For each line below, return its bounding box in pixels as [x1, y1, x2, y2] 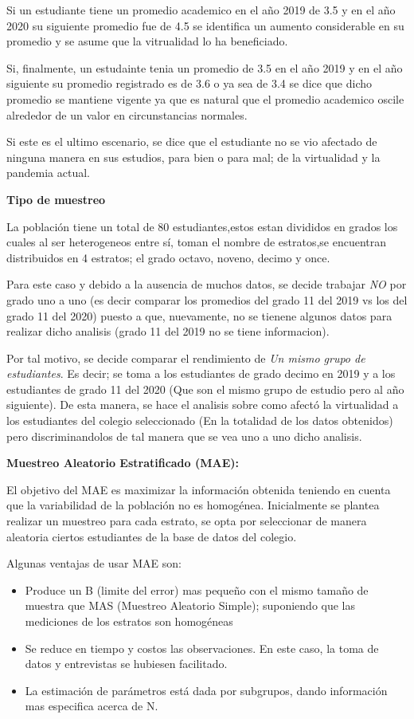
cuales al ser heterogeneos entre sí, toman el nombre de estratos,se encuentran [6, 234, 387, 250]
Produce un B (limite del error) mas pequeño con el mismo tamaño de [25, 581, 369, 598]
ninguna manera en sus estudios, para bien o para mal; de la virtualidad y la [6, 148, 381, 165]
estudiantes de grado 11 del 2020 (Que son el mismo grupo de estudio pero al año [6, 380, 404, 397]
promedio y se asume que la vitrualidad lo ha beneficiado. [6, 33, 288, 49]
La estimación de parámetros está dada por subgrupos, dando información [25, 682, 388, 698]
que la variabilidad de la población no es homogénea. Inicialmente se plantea [6, 497, 380, 513]
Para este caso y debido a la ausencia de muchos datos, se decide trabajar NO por [6, 276, 407, 293]
